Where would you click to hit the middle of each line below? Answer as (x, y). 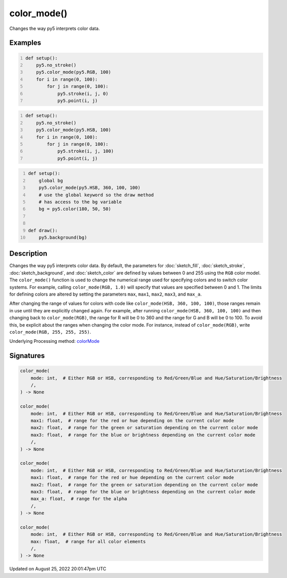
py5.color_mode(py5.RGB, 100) (74, 72)
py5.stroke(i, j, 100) (86, 151)
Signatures (27, 356)
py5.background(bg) (63, 237)
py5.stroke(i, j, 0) (83, 93)
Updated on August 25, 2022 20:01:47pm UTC (58, 569)
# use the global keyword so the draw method (96, 195)
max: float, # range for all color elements (88, 541)
